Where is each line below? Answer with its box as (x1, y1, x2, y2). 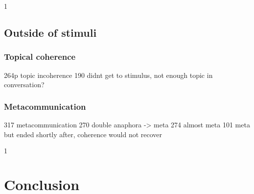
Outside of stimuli (4, 24, 97, 40)
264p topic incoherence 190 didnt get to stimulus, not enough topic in (4, 70, 213, 80)
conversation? (4, 79, 45, 90)
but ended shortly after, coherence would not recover (4, 129, 162, 139)
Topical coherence (4, 50, 76, 63)
